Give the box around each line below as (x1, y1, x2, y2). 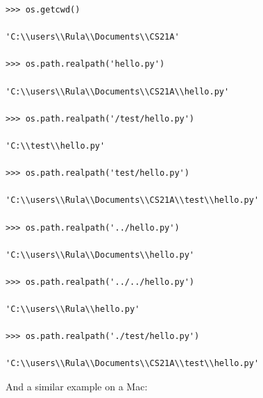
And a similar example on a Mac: (6, 379, 148, 394)
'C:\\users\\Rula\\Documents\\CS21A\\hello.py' (6, 86, 230, 97)
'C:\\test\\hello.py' (6, 140, 105, 151)
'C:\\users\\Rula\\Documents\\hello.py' (6, 249, 195, 260)
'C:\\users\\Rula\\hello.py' (6, 304, 140, 315)
